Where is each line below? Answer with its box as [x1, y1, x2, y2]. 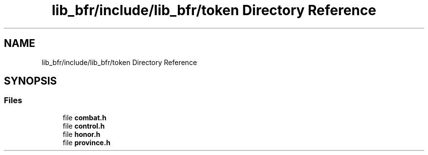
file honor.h [63, 130, 101, 138]
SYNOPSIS [4, 75, 57, 88]
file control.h [63, 121, 105, 130]
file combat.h [63, 113, 107, 122]
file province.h [63, 138, 110, 147]
